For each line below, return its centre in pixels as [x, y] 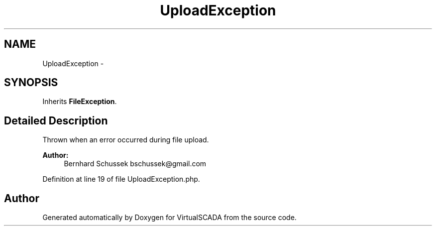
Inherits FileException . [80, 102]
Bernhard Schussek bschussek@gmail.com [135, 164]
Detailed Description [56, 120]
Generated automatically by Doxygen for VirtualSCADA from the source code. [169, 218]
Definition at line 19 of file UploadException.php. [121, 179]
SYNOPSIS [31, 83]
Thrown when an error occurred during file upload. [126, 140]
